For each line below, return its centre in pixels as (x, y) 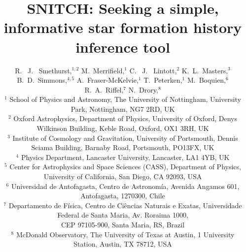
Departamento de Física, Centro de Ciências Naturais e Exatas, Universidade (125, 205)
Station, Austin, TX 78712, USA (123, 244)
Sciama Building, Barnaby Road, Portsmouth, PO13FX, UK (123, 147)
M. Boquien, (206, 80)
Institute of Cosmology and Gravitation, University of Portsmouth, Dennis (125, 138)
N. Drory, (143, 89)
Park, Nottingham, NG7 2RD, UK (123, 109)
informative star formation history (123, 27)
